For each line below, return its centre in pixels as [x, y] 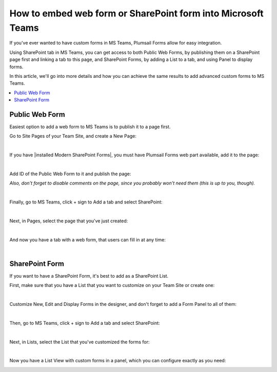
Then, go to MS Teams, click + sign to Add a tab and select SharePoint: [85, 323]
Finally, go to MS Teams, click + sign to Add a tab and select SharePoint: [86, 202]
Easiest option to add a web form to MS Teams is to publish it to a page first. [90, 127]
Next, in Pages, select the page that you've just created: [69, 221]
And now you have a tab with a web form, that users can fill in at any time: [88, 240]
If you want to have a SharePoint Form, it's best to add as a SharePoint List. [89, 276]
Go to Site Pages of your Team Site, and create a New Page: [73, 136]
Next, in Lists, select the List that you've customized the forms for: [80, 342]
